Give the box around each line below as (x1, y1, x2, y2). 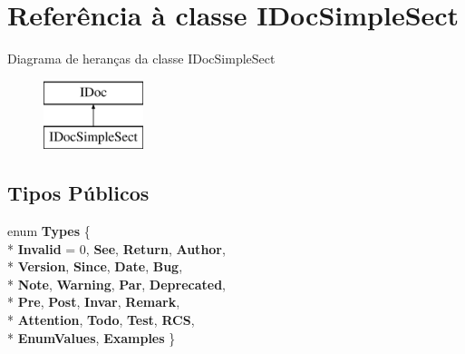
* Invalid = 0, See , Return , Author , (7, 239, 226, 258)
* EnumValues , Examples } (7, 328, 176, 347)
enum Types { (7, 221, 91, 241)
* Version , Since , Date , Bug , (7, 257, 183, 276)
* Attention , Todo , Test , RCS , (7, 310, 195, 329)
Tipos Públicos (7, 179, 150, 207)
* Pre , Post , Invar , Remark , (7, 292, 180, 311)
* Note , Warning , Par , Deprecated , (7, 274, 227, 293)
